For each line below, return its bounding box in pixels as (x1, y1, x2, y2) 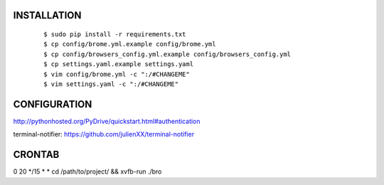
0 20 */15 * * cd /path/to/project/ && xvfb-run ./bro (13, 167, 162, 176)
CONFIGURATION (13, 98, 92, 110)
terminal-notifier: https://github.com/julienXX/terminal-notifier (13, 130, 195, 139)
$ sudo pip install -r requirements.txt (43, 31, 186, 38)
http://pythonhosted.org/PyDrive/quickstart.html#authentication (13, 117, 201, 125)
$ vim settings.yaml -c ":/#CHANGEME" (43, 80, 179, 88)
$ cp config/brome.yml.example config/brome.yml (43, 40, 216, 48)
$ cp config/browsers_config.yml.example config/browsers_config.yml (43, 50, 292, 58)
